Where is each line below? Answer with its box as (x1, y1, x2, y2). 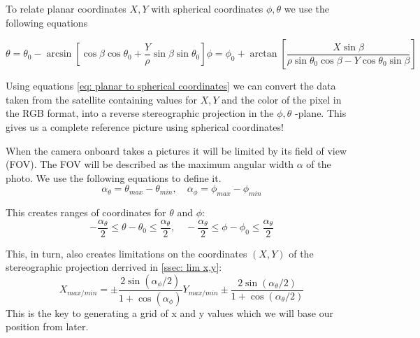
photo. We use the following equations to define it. (6, 170, 222, 185)
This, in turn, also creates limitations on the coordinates (6, 246, 247, 260)
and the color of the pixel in (222, 92, 342, 106)
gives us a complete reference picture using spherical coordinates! (6, 119, 284, 134)
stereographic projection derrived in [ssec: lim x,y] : (6, 260, 222, 274)
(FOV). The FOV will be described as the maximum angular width (6, 157, 294, 171)
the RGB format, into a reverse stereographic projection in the (6, 106, 274, 120)
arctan (249, 49, 277, 59)
